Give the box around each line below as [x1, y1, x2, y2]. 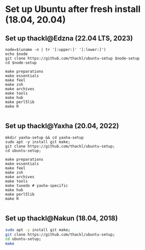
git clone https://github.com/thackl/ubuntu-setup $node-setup [5, 56, 140, 61]
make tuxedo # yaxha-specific [5, 183, 68, 188]
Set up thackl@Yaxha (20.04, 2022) [5, 122, 119, 130]
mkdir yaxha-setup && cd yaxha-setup [5, 135, 84, 140]
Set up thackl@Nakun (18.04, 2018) [5, 214, 118, 223]
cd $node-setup [5, 60, 37, 65]
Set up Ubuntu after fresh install [5, 3, 141, 15]
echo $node [5, 51, 28, 56]
